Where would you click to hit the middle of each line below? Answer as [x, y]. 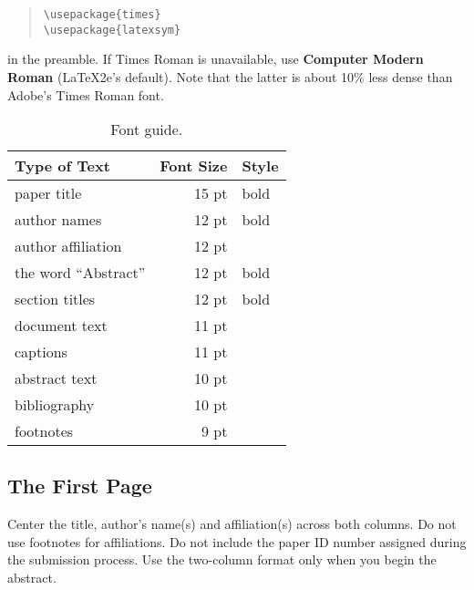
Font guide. [147, 129]
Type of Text [62, 166]
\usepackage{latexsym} [112, 30]
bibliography [55, 405]
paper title [48, 193]
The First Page [80, 486]
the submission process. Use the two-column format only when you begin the [222, 559]
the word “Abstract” [80, 273]
